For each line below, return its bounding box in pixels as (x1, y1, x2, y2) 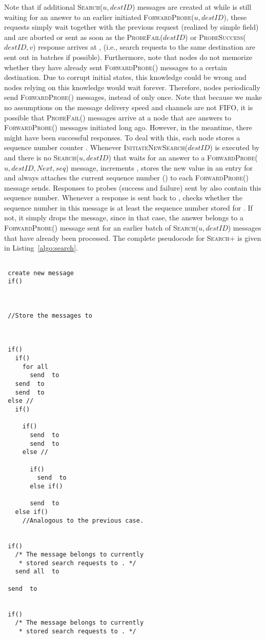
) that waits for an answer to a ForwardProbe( (108, 152, 258, 162)
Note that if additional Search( (4, 2, 103, 12)
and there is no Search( (4, 152, 79, 162)
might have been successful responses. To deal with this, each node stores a (4, 132, 240, 142)
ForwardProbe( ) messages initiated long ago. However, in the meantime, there (4, 122, 252, 133)
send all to (15, 568, 59, 575)
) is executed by (210, 142, 260, 153)
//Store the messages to (8, 312, 92, 319)
